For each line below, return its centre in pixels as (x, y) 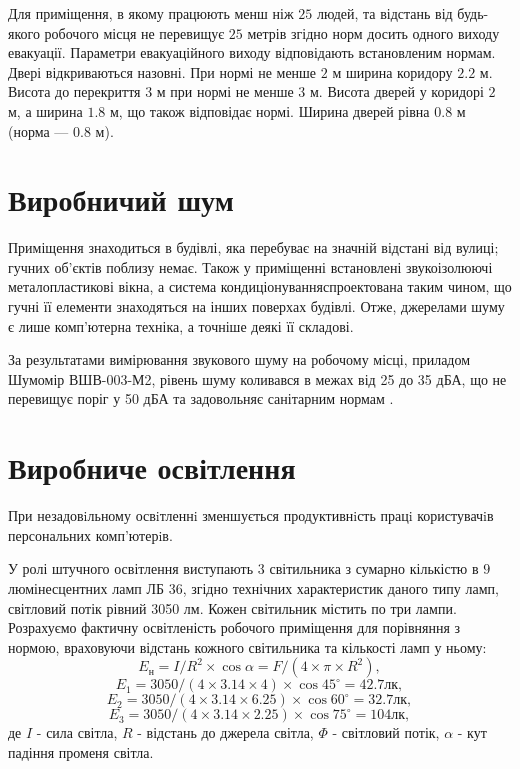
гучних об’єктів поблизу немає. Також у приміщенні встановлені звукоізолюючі (250, 266)
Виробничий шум (121, 199)
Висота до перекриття (74, 91)
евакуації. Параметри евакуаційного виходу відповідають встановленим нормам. (252, 52)
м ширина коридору (392, 71)
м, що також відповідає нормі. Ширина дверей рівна (270, 110)
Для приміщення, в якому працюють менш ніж (151, 13)
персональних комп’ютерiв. (90, 534)
